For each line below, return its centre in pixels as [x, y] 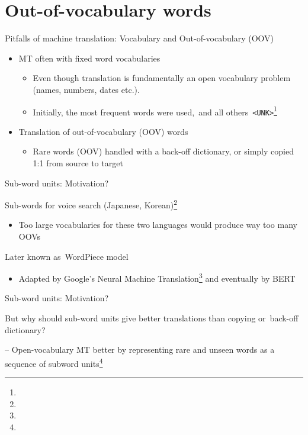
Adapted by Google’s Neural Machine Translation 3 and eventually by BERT [157, 277]
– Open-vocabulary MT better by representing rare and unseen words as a [140, 349]
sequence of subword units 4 [54, 362]
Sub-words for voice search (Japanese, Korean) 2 [91, 204]
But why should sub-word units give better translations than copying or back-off [152, 318]
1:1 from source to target [78, 163]
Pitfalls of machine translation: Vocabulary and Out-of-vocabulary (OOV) [139, 38]
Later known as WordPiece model [67, 256]
